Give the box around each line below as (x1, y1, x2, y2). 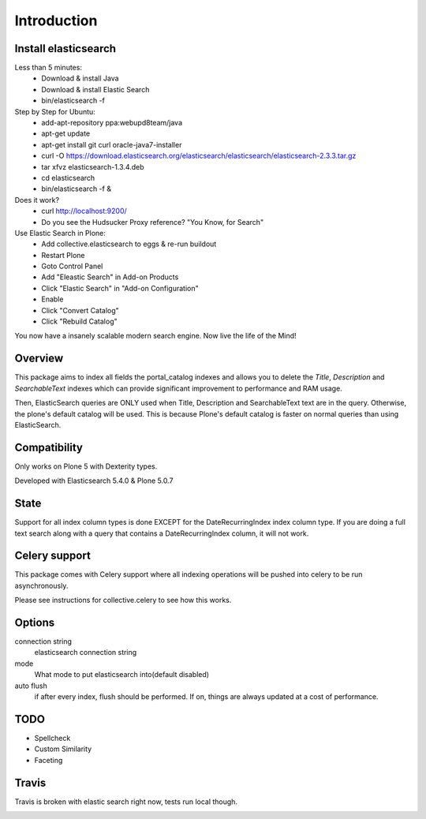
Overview (14, 352, 64, 365)
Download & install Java (41, 73, 119, 83)
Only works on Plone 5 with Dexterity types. (14, 462, 158, 471)
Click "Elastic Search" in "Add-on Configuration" (41, 283, 199, 293)
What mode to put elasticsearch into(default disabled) (34, 670, 209, 679)
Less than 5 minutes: (14, 63, 83, 73)
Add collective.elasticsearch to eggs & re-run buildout (41, 239, 217, 249)
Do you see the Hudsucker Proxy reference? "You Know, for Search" (41, 217, 264, 226)
